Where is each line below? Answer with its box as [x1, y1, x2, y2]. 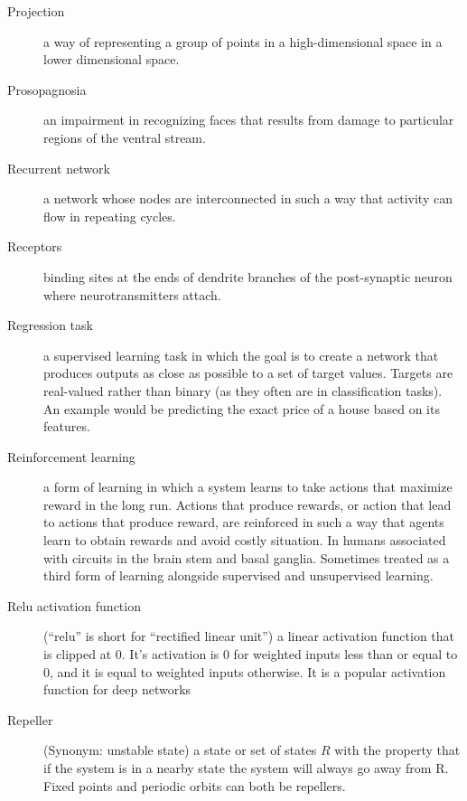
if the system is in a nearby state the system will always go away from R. [43, 759, 449, 777]
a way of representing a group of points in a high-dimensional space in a [43, 32, 443, 51]
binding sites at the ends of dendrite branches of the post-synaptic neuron [43, 267, 453, 286]
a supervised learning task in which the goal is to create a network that [43, 345, 439, 364]
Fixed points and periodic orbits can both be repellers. [43, 776, 346, 795]
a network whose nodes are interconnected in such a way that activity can [43, 189, 453, 208]
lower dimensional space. [43, 50, 180, 69]
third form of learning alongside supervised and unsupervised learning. [43, 566, 434, 585]
